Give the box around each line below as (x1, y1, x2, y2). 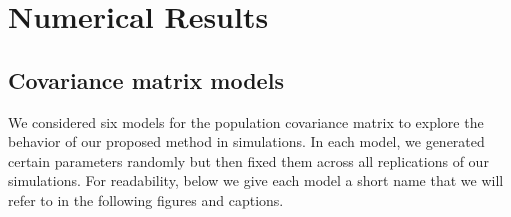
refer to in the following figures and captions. (8, 189, 284, 210)
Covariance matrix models (8, 64, 284, 95)
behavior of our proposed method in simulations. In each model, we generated (8, 131, 485, 152)
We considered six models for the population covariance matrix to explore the (8, 111, 484, 132)
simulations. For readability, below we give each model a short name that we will (8, 170, 504, 191)
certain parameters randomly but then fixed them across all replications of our (8, 150, 489, 171)
